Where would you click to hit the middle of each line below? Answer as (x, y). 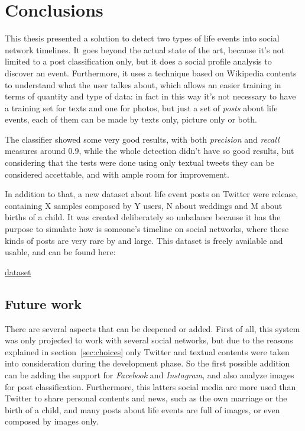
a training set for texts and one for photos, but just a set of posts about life (141, 107)
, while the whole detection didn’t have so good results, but (186, 151)
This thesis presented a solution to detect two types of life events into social (142, 38)
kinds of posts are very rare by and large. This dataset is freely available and (144, 240)
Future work (43, 303)
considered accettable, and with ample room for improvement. (117, 174)
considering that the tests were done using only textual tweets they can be (139, 163)
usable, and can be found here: (60, 252)
